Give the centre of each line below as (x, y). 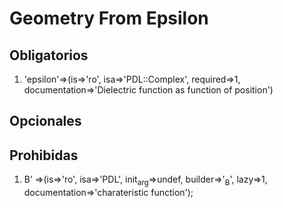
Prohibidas (44, 155)
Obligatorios (49, 55)
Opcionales (45, 121)
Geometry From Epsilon (109, 18)
